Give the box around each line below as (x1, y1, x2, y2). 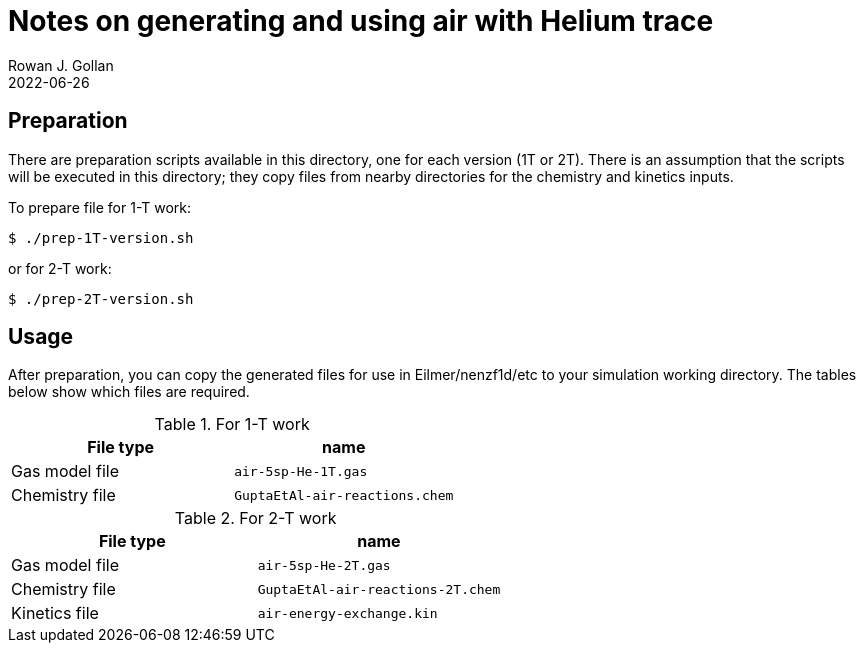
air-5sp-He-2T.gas (257, 557, 391, 573)
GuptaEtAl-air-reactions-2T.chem (257, 581, 501, 597)
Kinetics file (11, 603, 99, 624)
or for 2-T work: (8, 259, 112, 277)
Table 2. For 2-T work (174, 508, 337, 529)
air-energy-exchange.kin (257, 605, 438, 621)
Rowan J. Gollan (8, 56, 114, 74)
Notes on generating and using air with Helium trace (8, 4, 714, 38)
